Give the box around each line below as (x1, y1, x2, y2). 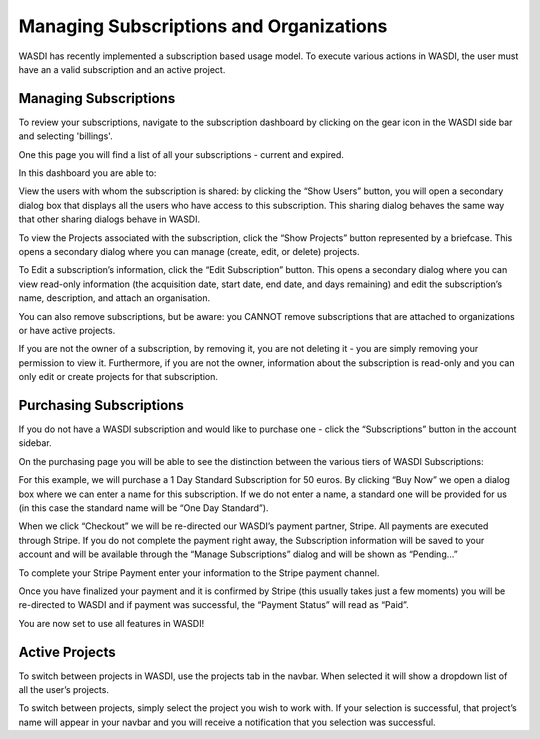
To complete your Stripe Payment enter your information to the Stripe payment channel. (18, 566, 380, 579)
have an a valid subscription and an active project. (18, 63, 226, 75)
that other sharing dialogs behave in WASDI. (18, 213, 201, 225)
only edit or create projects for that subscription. (18, 371, 219, 383)
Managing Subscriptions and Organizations (18, 15, 388, 37)
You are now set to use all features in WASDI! (18, 617, 205, 629)
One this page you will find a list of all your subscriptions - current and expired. (18, 148, 345, 160)
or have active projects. (18, 324, 116, 336)
